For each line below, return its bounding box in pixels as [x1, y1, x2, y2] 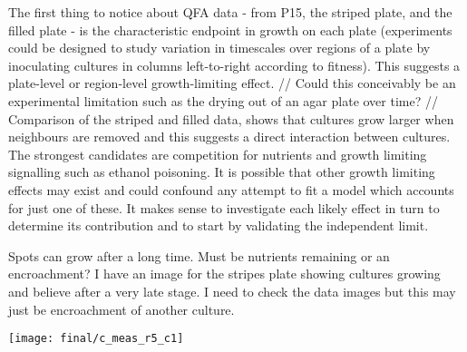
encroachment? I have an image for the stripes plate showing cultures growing [8, 264, 441, 283]
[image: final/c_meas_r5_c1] [8, 332, 184, 346]
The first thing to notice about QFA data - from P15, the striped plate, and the [8, 3, 452, 21]
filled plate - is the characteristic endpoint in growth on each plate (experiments [8, 20, 452, 39]
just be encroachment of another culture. [8, 299, 235, 318]
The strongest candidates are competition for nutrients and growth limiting [8, 144, 427, 163]
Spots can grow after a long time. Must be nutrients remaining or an [8, 246, 390, 265]
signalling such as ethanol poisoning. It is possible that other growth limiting [8, 162, 435, 181]
